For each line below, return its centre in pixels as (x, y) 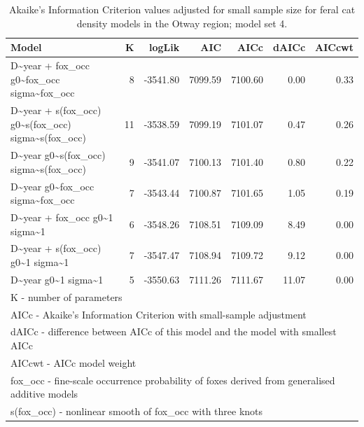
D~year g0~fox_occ (52, 186)
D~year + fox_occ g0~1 (62, 217)
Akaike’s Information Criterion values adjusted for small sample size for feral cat (182, 9)
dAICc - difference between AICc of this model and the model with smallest (174, 331)
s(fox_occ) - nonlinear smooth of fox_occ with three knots (137, 411)
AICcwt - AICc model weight (73, 362)
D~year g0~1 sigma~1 (57, 279)
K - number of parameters (66, 296)
